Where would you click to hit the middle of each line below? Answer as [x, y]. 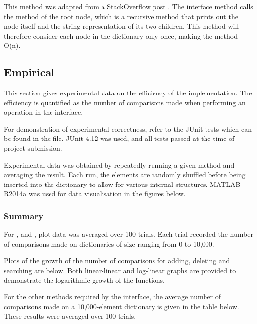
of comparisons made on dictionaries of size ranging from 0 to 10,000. [109, 244]
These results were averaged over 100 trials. [70, 316]
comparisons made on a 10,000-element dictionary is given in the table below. [122, 306]
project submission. [33, 148]
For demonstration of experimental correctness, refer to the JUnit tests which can [128, 128]
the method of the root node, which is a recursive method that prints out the [121, 16]
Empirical [29, 72]
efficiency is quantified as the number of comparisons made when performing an [125, 102]
